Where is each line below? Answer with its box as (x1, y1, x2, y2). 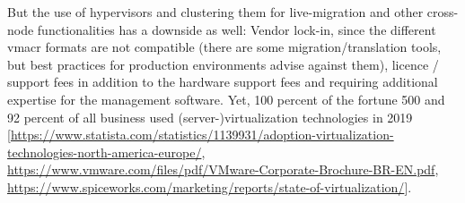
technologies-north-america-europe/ (7, 142, 202, 161)
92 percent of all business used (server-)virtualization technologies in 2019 (7, 107, 413, 126)
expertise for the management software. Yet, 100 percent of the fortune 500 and (7, 89, 445, 108)
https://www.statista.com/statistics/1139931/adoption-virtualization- (10, 125, 394, 144)
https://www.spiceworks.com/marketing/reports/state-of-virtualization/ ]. (7, 177, 412, 196)
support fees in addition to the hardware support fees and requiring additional (7, 72, 438, 91)
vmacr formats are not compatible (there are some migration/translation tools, (7, 38, 442, 56)
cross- (426, 3, 459, 21)
